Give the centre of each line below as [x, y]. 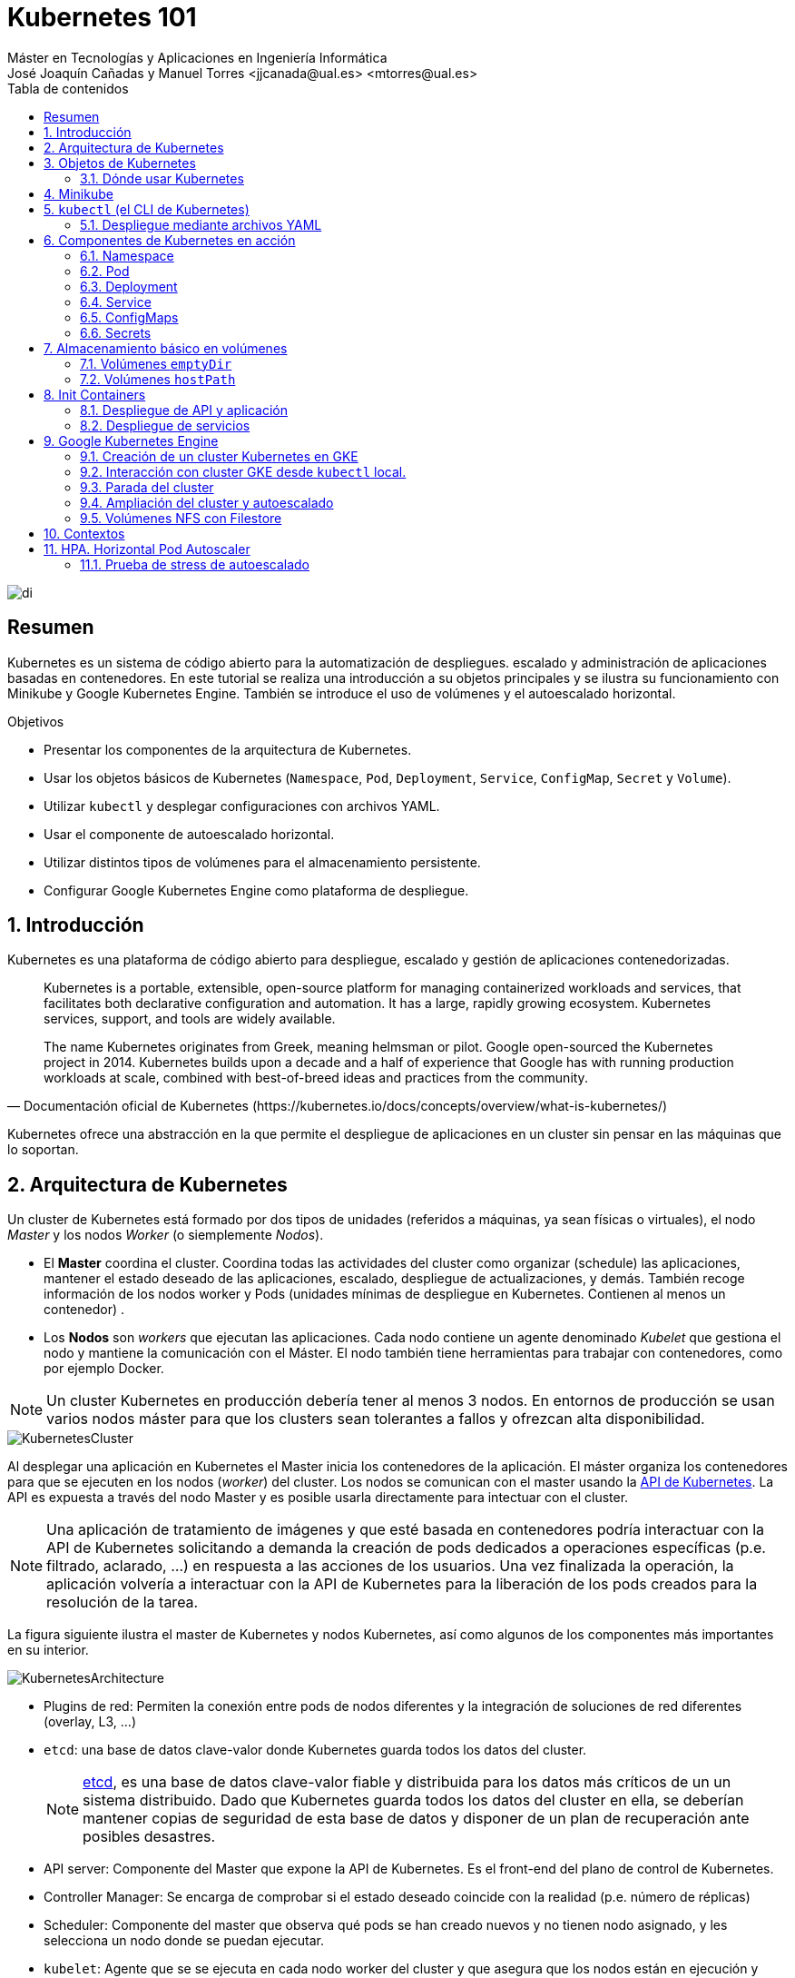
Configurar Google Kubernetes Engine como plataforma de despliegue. [256, 890]
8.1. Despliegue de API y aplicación [184, 410]
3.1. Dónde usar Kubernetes [162, 178]
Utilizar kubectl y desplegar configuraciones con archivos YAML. [242, 806]
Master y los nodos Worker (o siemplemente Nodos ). [166, 1235]
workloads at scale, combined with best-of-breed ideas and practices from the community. [316, 1078]
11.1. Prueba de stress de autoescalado [195, 564]
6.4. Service [116, 302]
